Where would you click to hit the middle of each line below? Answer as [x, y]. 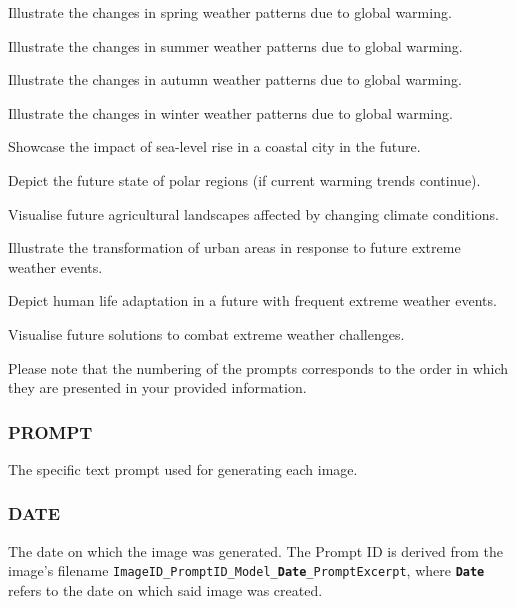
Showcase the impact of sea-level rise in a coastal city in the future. [214, 146]
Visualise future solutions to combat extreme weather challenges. [206, 333]
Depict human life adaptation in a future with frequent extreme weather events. [252, 300]
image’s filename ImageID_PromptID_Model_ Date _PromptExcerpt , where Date [246, 570]
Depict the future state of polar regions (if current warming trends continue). [244, 179]
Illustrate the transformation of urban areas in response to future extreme [234, 247]
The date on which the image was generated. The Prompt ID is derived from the [255, 550]
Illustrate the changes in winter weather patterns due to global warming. [230, 112]
